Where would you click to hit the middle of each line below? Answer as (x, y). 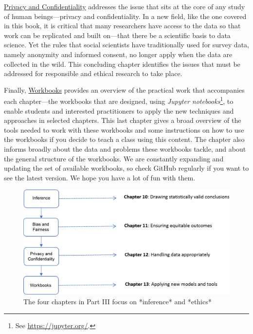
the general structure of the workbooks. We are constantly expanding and (114, 158)
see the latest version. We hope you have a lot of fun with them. (100, 177)
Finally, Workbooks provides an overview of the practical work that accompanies (124, 89)
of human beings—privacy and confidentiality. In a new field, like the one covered (125, 16)
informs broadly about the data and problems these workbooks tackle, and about (125, 148)
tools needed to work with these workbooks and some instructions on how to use (124, 129)
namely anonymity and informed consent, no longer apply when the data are (118, 54)
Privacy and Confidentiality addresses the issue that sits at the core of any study (125, 6)
